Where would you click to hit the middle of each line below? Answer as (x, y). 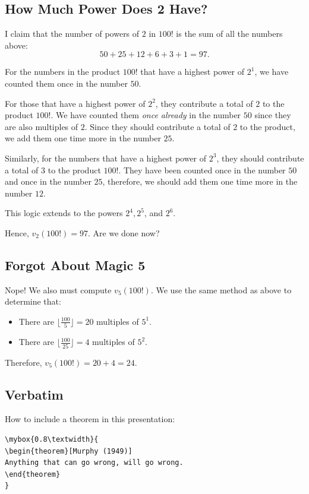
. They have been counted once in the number (202, 170)
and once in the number (48, 181)
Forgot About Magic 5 (75, 265)
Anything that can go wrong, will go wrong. (94, 463)
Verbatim (34, 394)
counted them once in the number (66, 83)
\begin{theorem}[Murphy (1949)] (69, 451)
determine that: (33, 301)
